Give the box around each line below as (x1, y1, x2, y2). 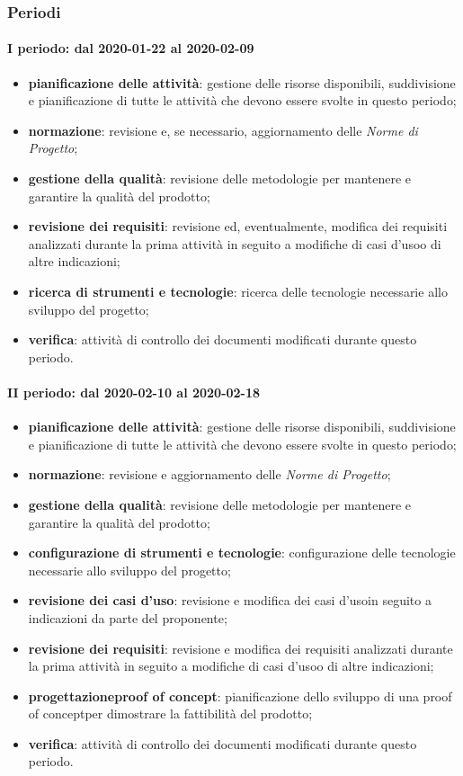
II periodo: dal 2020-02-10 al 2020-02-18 (7, 382, 261, 401)
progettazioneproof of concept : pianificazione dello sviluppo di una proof (28, 686, 452, 705)
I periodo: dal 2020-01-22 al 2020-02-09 (7, 39, 254, 58)
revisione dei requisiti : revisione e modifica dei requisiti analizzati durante (28, 638, 453, 657)
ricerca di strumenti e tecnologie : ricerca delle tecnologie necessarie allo (28, 281, 448, 300)
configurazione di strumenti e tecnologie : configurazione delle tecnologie (28, 543, 456, 562)
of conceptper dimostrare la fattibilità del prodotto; (28, 704, 313, 723)
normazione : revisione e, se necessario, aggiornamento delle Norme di (28, 120, 418, 139)
